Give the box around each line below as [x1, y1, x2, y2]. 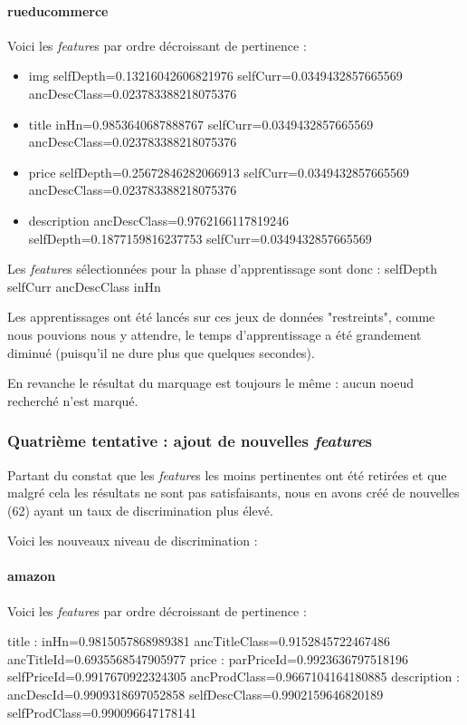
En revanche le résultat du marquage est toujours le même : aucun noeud [7, 373, 414, 392]
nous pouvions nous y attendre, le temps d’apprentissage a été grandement [7, 324, 422, 343]
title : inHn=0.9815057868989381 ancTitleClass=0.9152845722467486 [7, 632, 390, 651]
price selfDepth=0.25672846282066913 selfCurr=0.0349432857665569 [28, 162, 409, 181]
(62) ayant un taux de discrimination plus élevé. [7, 500, 273, 519]
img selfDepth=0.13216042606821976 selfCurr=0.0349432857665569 [28, 66, 403, 85]
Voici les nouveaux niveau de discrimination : [7, 531, 258, 550]
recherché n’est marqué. [7, 391, 138, 410]
